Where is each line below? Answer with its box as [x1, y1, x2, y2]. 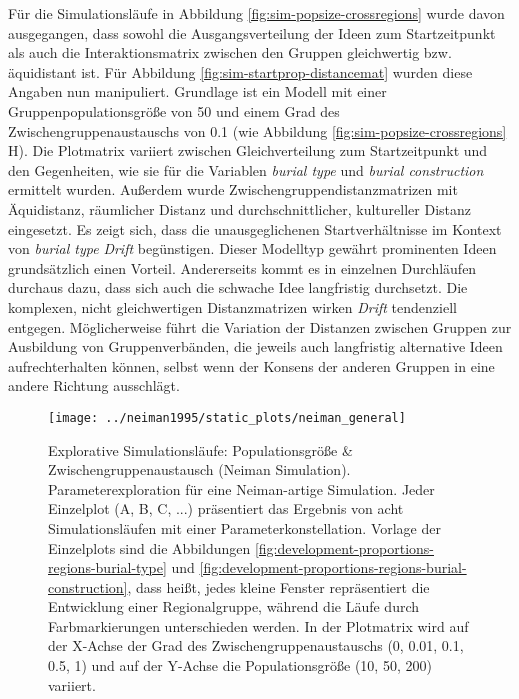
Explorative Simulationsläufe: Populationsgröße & [48, 439, 353, 460]
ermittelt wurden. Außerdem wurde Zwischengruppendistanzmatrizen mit [8, 179, 458, 200]
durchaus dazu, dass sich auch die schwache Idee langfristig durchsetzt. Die [8, 277, 468, 298]
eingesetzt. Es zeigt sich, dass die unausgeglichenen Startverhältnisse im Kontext [8, 218, 502, 239]
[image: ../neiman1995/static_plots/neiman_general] [48, 410, 406, 425]
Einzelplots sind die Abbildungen [48, 537, 251, 558]
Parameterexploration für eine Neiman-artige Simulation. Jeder [48, 478, 435, 499]
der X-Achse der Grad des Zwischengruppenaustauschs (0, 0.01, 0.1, [48, 635, 464, 656]
